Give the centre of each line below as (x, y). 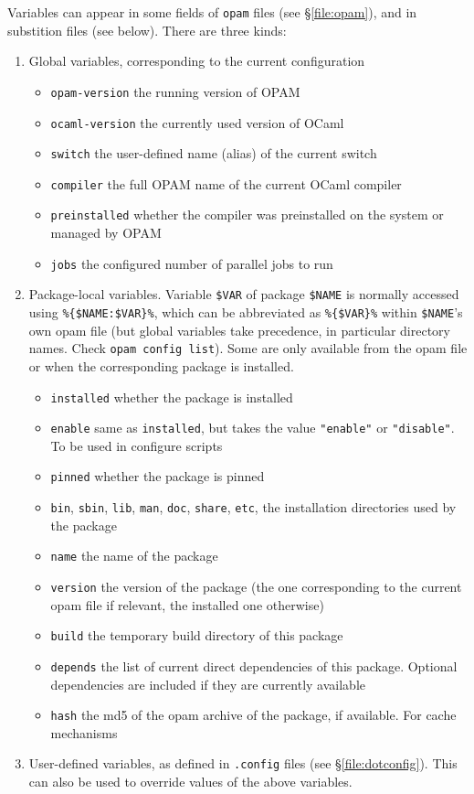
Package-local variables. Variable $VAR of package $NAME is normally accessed (244, 294)
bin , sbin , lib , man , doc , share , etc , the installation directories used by (253, 507)
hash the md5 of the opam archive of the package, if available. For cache (253, 715)
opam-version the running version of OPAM (175, 91)
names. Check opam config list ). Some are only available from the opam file (248, 348)
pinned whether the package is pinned (158, 476)
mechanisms (84, 732)
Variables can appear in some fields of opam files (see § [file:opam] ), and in (212, 12)
